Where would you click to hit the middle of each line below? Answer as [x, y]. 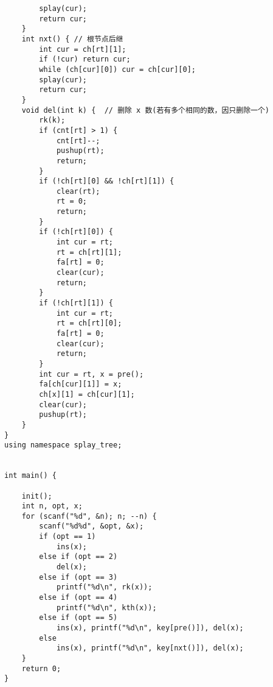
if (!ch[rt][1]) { [76, 303]
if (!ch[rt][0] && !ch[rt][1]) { [107, 181]
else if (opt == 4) [78, 598]
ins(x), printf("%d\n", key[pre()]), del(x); [150, 628]
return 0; [41, 668]
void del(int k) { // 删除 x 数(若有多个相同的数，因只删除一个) [145, 110]
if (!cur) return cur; [85, 59]
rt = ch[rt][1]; [89, 252]
